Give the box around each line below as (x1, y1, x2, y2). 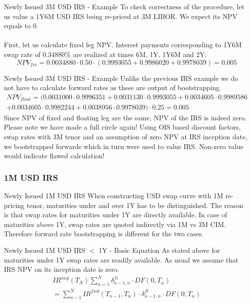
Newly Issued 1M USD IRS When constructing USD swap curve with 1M (4, 190, 223, 200)
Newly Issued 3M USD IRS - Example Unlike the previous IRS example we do (4, 73, 238, 83)
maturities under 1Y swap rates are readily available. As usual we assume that (4, 254, 238, 265)
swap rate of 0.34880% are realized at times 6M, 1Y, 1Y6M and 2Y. (4, 49, 207, 59)
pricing (4, 200, 25, 210)
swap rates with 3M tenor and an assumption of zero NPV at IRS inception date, (4, 132, 248, 141)
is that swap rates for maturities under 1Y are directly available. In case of (4, 209, 227, 220)
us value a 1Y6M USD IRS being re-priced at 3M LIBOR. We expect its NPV (4, 11, 237, 21)
